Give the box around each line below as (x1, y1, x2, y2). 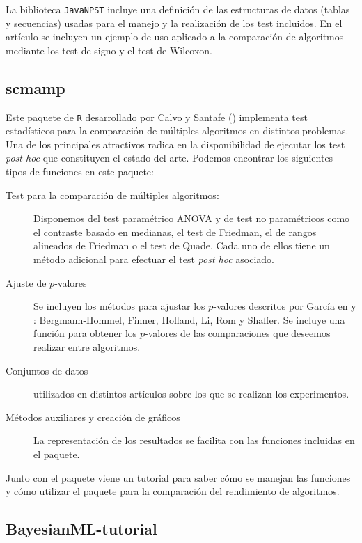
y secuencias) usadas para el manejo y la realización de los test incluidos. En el (6, 15, 343, 30)
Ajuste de (6, 275, 47, 290)
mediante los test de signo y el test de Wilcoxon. (6, 42, 212, 57)
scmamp (6, 77, 65, 98)
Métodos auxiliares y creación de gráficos (6, 409, 180, 424)
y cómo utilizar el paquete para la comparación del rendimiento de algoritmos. (6, 484, 340, 498)
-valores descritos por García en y (213, 299, 356, 313)
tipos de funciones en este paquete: (6, 164, 154, 179)
